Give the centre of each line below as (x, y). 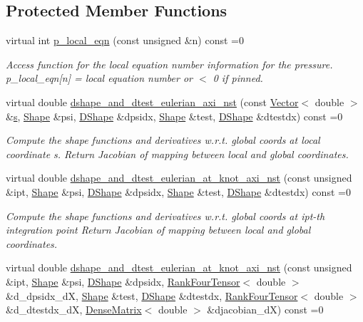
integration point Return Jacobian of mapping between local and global (158, 230)
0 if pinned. (238, 78)
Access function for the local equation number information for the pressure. (169, 64)
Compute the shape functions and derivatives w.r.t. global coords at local (163, 140)
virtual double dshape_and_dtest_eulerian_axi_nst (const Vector (152, 102)
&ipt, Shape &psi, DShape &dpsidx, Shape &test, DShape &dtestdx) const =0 (178, 191)
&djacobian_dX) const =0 (265, 310)
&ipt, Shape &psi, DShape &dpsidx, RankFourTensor (123, 281)
